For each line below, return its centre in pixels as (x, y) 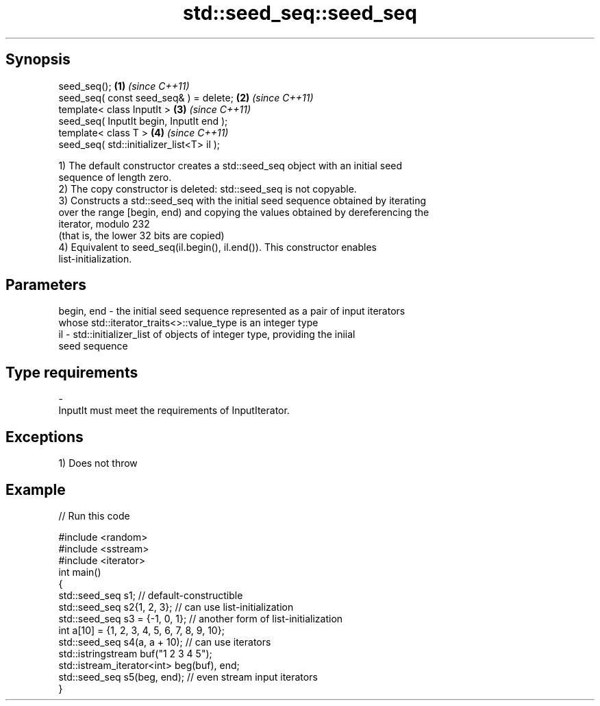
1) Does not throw (98, 463)
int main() (80, 572)
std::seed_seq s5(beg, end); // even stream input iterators (188, 677)
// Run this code (94, 515)
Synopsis (38, 60)
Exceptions (45, 437)
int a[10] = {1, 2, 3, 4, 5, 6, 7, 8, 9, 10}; (141, 630)
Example (36, 489)
